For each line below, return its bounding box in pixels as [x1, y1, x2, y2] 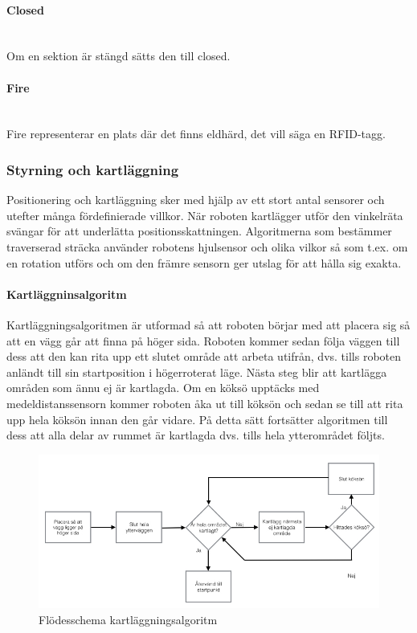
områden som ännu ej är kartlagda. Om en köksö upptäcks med [6, 379, 320, 396]
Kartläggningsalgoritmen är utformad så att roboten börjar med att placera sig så [6, 316, 411, 333]
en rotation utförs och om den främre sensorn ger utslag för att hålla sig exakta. [6, 254, 402, 271]
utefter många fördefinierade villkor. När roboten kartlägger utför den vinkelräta [6, 206, 403, 223]
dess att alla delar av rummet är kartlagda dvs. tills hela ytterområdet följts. [6, 427, 385, 443]
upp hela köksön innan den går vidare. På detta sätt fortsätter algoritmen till [6, 410, 388, 427]
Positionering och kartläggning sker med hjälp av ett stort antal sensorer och [6, 191, 385, 208]
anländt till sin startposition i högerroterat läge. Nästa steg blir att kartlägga [6, 363, 387, 380]
